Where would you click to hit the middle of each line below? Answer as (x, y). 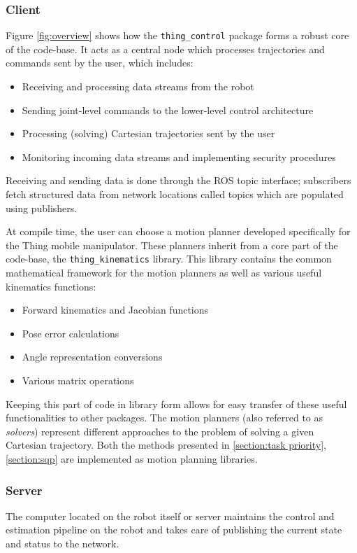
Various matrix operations (78, 380)
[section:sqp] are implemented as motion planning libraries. (132, 458)
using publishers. (42, 208)
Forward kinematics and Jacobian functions (115, 310)
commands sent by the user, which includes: (100, 63)
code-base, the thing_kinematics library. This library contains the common (169, 259)
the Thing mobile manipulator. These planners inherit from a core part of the (172, 245)
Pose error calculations (71, 333)
